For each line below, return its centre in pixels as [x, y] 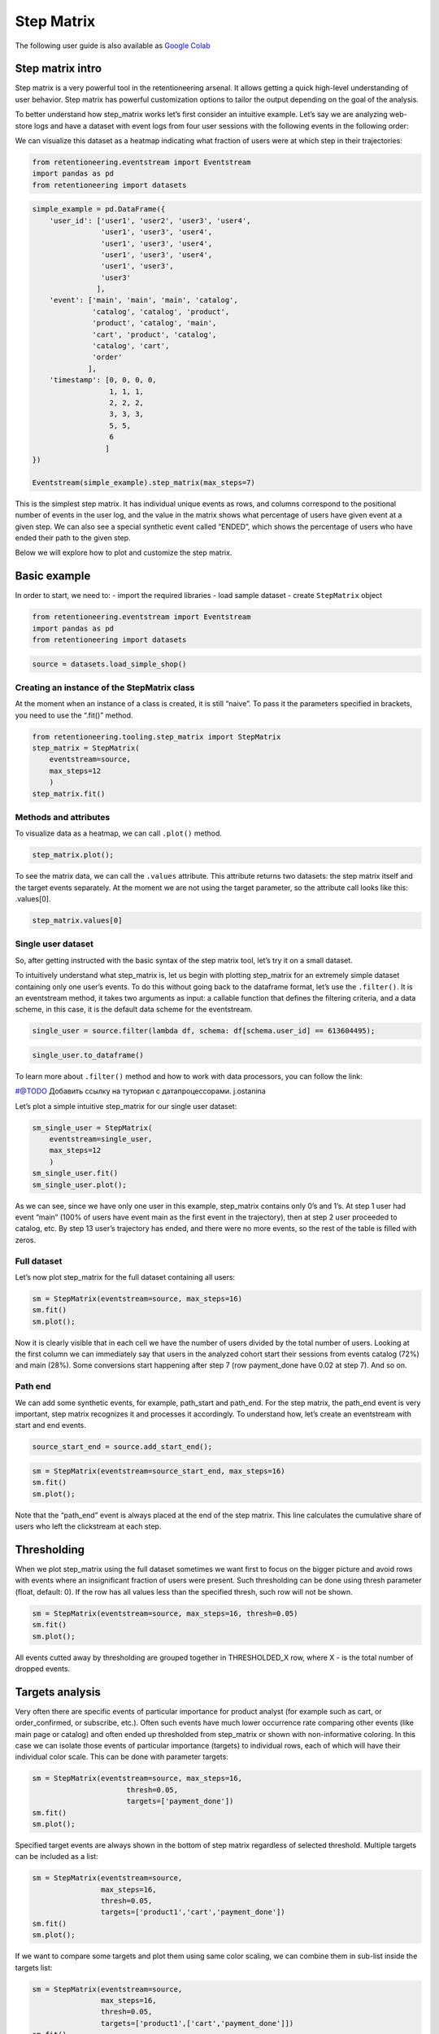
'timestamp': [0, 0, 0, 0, [103, 380]
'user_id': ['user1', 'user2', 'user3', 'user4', [150, 220]
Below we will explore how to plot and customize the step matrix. [124, 552]
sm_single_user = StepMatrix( [92, 1128]
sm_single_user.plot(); [80, 1185]
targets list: [34, 1967]
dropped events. [43, 1669]
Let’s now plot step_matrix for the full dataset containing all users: [125, 1277]
